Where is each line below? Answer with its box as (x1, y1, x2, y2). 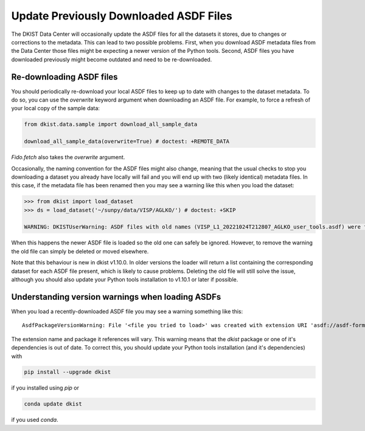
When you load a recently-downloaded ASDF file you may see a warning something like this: (11, 308, 243, 315)
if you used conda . (11, 416, 58, 424)
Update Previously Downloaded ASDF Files (11, 9, 232, 22)
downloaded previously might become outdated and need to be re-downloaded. (11, 55, 212, 63)
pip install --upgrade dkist (24, 368, 111, 376)
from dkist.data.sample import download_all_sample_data (24, 121, 198, 128)
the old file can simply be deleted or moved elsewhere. (11, 247, 149, 255)
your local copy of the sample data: (11, 105, 100, 112)
